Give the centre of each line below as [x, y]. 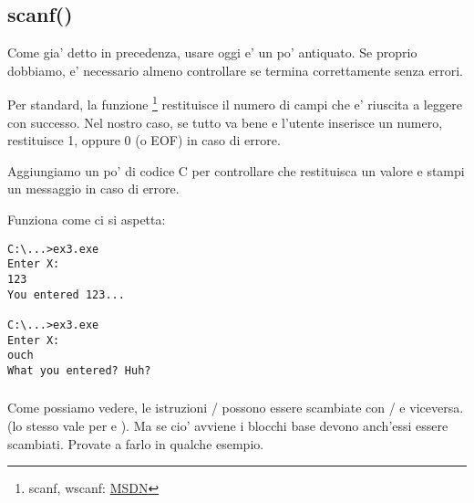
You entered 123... [66, 294]
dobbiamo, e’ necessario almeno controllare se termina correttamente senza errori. [235, 70]
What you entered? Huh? [79, 370]
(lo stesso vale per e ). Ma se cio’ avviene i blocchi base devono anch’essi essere [228, 426]
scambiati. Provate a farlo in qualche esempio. [136, 443]
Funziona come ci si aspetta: [87, 220]
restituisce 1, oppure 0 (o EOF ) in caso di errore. [144, 140]
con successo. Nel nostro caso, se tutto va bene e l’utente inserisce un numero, [225, 122]
